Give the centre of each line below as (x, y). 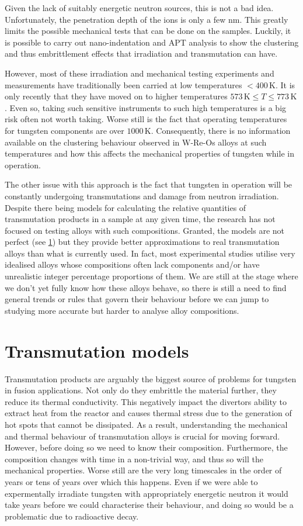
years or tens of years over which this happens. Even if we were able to (131, 481)
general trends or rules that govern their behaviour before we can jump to (137, 299)
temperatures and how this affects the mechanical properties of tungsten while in (149, 153)
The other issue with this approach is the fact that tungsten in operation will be (149, 184)
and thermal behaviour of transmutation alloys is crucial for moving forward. (142, 436)
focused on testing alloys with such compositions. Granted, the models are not (145, 230)
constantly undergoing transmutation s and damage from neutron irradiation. (142, 195)
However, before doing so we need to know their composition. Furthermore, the (146, 447)
